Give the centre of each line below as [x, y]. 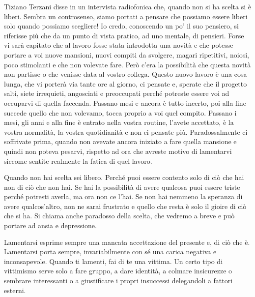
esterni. [15, 290]
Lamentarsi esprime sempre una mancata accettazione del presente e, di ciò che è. [127, 242]
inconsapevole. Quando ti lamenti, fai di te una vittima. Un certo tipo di [113, 261]
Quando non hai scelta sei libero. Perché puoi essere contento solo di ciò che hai [124, 177]
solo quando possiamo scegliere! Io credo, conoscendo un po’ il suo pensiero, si [121, 26]
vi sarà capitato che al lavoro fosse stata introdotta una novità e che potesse [119, 45]
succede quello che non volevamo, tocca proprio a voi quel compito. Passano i [120, 112]
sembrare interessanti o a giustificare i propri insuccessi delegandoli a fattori [118, 281]
